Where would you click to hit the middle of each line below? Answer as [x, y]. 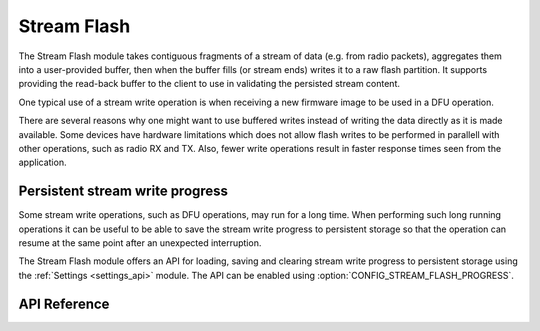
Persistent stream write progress [123, 191]
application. [42, 162]
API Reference [64, 303]
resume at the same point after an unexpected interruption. [140, 242]
